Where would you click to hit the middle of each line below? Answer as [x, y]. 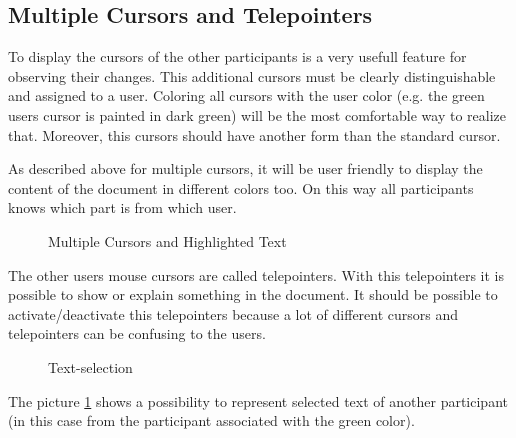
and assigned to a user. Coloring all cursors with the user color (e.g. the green [246, 95]
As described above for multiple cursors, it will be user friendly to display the [245, 168]
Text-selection [90, 366]
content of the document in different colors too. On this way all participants [241, 187]
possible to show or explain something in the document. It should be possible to [253, 294]
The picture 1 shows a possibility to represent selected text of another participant [258, 400]
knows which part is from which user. [122, 207]
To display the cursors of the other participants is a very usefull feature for [237, 56]
